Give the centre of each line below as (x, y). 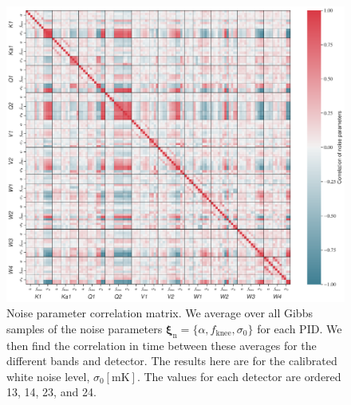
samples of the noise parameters (85, 328)
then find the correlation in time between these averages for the (162, 345)
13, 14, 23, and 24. (51, 392)
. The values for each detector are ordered (239, 376)
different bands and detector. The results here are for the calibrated (172, 361)
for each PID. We (300, 328)
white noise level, (48, 376)
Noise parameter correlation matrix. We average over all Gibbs (160, 313)
